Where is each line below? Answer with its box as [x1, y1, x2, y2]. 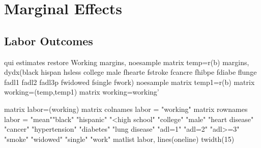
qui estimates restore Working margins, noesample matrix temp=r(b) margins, [4, 56, 249, 67]
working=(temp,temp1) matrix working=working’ [4, 86, 159, 97]
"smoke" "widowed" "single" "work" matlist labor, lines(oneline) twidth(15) [4, 133, 235, 144]
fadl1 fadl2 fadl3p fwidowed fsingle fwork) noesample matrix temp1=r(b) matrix [4, 76, 255, 87]
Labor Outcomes [4, 33, 93, 48]
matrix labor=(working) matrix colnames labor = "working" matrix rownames [4, 103, 248, 114]
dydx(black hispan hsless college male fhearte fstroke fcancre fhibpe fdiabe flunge [4, 67, 257, 77]
